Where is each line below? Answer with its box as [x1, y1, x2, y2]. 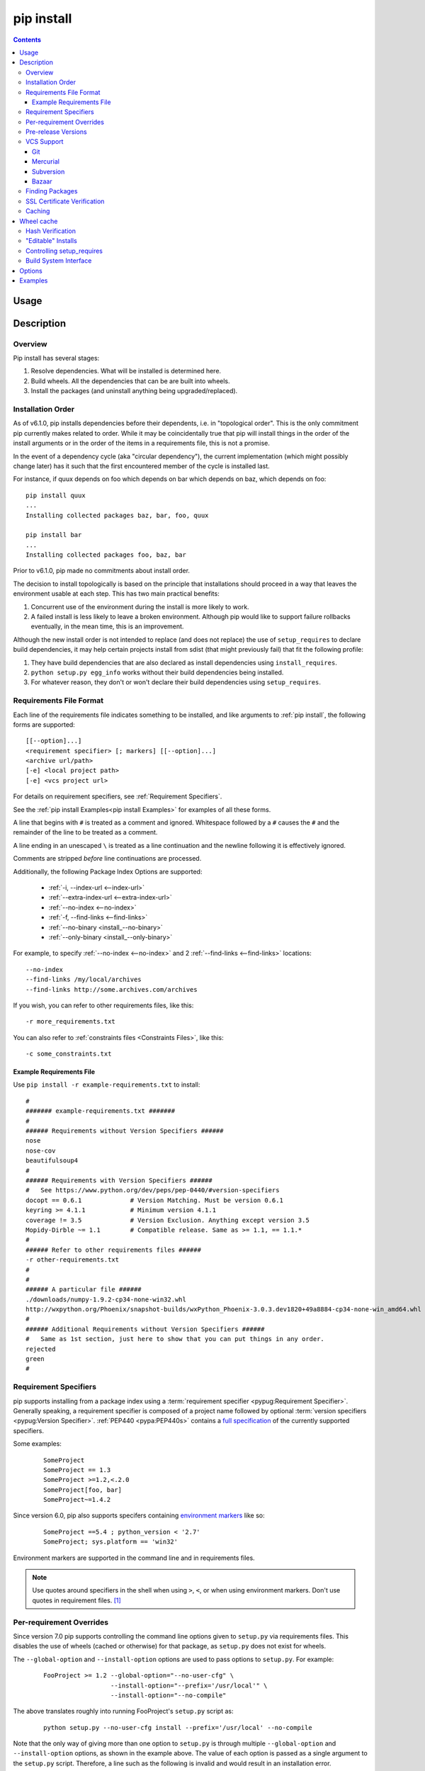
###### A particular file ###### [25, 1286, 142, 1294]
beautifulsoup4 [25, 1157, 79, 1165]
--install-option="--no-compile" [110, 1691, 227, 1699]
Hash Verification [25, 227, 76, 235]
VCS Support [25, 137, 64, 146]
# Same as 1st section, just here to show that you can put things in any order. [25, 1335, 325, 1343]
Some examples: [13, 1439, 62, 1448]
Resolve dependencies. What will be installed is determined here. [30, 367, 222, 375]
